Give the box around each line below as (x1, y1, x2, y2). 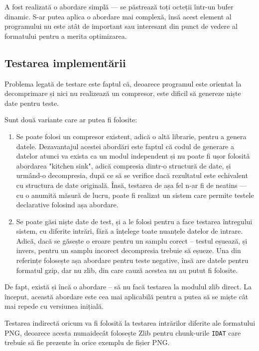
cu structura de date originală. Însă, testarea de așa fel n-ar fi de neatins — (16, 179, 247, 190)
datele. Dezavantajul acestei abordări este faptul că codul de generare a (16, 141, 235, 151)
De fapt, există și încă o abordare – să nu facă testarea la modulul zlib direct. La (4, 281, 252, 292)
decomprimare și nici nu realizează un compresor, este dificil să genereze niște (4, 88, 241, 98)
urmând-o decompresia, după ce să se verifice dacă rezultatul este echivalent (16, 170, 248, 180)
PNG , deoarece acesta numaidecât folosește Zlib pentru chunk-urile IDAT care (4, 327, 241, 338)
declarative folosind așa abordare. (16, 199, 119, 210)
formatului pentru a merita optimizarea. (4, 30, 127, 41)
